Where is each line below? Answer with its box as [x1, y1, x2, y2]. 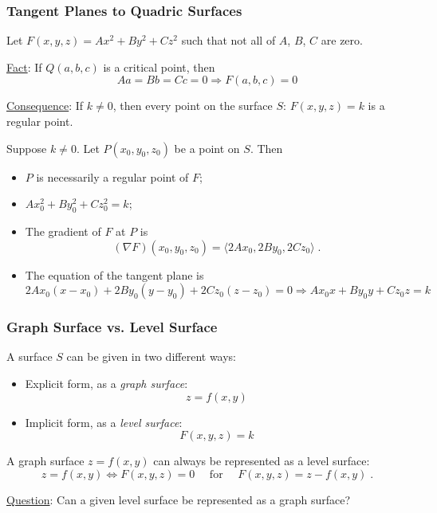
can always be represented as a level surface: [153, 452, 370, 469]
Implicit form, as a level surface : [25, 413, 183, 430]
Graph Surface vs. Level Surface [6, 317, 218, 337]
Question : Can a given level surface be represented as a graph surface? [6, 491, 351, 507]
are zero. [321, 32, 363, 49]
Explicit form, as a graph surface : [25, 374, 188, 391]
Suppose [6, 139, 47, 156]
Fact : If [6, 58, 42, 75]
